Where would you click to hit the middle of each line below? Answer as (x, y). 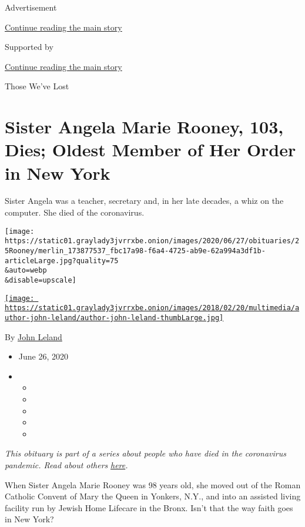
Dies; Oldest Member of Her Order (150, 150)
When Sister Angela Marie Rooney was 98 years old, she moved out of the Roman (153, 484)
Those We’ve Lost (37, 86)
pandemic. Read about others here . (66, 464)
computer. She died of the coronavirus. (75, 212)
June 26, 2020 (43, 356)
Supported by (29, 47)
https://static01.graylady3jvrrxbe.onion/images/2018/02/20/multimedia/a (152, 308)
